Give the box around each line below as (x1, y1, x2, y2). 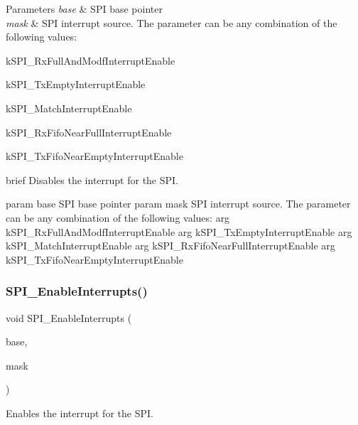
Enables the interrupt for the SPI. (6, 405, 153, 420)
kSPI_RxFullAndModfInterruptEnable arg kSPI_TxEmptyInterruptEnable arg (6, 224, 352, 239)
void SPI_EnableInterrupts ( (6, 310, 132, 325)
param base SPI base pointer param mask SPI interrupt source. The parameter (6, 196, 351, 211)
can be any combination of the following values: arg (6, 210, 230, 225)
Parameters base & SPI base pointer (6, 1, 163, 16)
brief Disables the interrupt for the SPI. (6, 172, 179, 187)
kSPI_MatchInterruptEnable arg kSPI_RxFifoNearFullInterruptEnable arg (6, 238, 335, 253)
